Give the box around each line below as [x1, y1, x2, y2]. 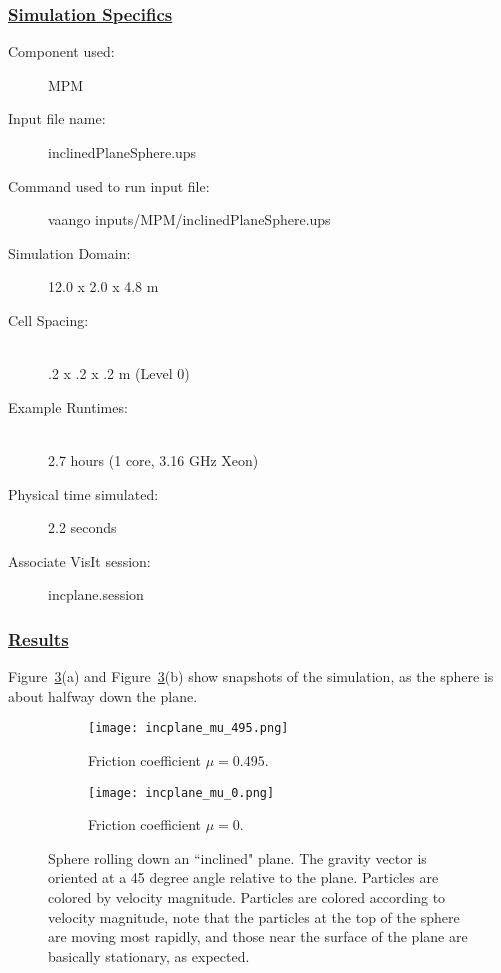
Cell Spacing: [8, 309, 89, 330]
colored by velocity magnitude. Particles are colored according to [48, 887, 446, 907]
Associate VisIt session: [8, 550, 151, 571]
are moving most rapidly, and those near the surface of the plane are [48, 926, 468, 947]
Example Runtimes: [8, 396, 128, 417]
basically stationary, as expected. [48, 945, 250, 966]
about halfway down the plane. [8, 685, 198, 706]
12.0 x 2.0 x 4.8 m [48, 276, 159, 297]
